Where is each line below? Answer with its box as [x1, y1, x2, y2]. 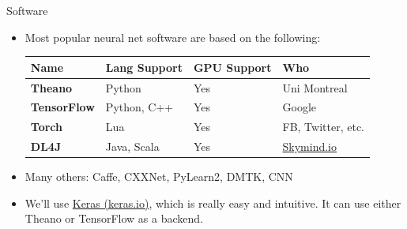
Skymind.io [282, 138, 337, 155]
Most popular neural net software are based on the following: [24, 28, 321, 45]
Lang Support [105, 58, 183, 75]
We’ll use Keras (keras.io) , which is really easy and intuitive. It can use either [24, 194, 401, 211]
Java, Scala [105, 138, 160, 155]
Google [282, 99, 317, 115]
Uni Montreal [282, 79, 348, 96]
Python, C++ [105, 99, 174, 115]
